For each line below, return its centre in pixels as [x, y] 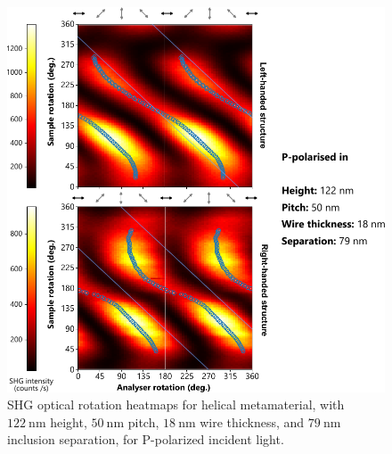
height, [69, 421]
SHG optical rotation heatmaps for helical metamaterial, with [176, 404]
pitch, [143, 421]
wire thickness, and [252, 421]
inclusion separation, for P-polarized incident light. [146, 439]
